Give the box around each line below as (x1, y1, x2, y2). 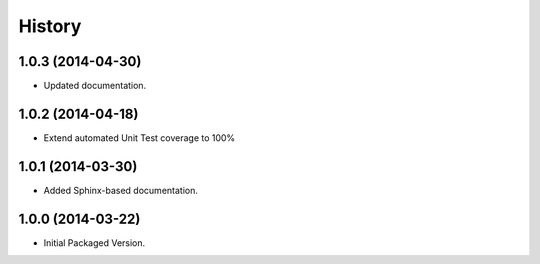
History (18, 15, 82, 37)
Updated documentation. (43, 80, 147, 92)
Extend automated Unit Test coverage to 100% (43, 131, 236, 144)
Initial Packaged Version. (43, 236, 146, 249)
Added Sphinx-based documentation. (43, 184, 199, 196)
